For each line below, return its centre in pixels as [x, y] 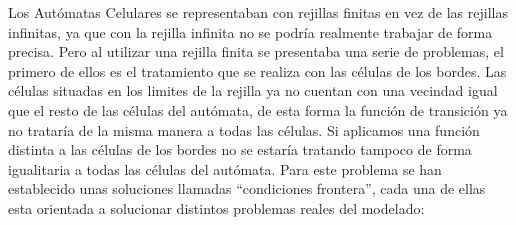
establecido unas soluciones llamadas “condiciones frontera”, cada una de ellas [247, 188]
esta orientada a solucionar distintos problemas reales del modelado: [216, 207]
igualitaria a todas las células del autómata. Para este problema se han [225, 168]
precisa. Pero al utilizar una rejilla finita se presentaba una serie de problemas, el [256, 51]
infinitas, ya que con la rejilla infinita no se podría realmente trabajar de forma [250, 31]
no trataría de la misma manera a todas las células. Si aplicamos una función [244, 129]
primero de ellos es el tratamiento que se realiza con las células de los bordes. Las [257, 70]
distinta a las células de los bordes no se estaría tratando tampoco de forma [240, 149]
